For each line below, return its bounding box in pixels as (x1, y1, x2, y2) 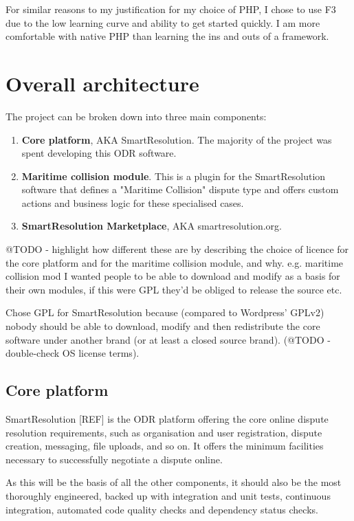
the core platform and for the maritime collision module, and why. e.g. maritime (5, 255, 344, 269)
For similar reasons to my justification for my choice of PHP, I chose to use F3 (5, 2, 336, 16)
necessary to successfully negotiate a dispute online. (5, 452, 223, 466)
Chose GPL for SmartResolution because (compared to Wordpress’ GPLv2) (5, 305, 324, 320)
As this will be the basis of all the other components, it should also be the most (5, 475, 342, 489)
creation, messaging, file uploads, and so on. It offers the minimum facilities (5, 439, 324, 453)
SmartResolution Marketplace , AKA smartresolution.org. (21, 219, 282, 233)
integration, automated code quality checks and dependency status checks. (5, 502, 318, 516)
